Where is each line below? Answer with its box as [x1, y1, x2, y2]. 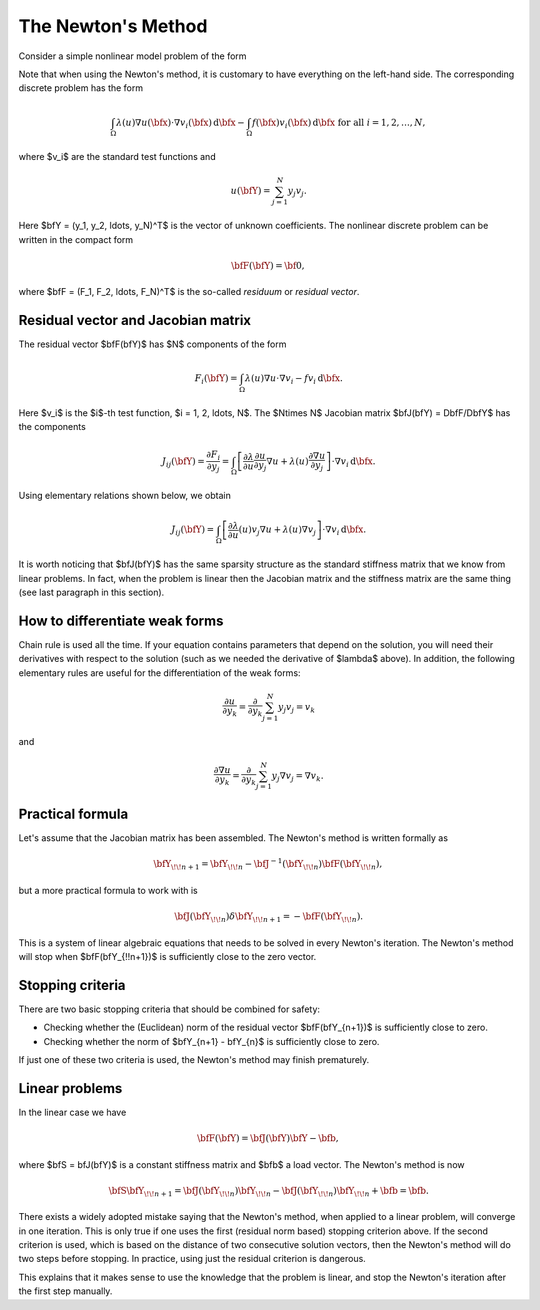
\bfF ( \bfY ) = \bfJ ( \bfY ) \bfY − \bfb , [196, 1133, 339, 1144]
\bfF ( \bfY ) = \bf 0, [231, 260, 305, 271]
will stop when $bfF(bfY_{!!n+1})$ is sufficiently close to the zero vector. [18, 950, 317, 962]
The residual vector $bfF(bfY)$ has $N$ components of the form [18, 338, 287, 350]
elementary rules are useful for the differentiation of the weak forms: [18, 666, 301, 679]
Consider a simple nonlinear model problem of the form [18, 50, 247, 62]
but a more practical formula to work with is [18, 884, 199, 896]
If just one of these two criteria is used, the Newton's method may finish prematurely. [18, 1054, 370, 1066]
